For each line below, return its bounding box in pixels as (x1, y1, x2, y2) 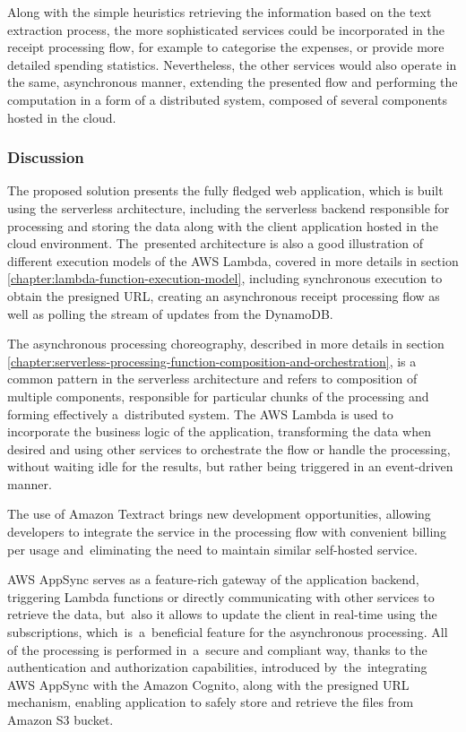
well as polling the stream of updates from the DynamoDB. (7, 304, 333, 323)
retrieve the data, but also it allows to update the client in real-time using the (7, 605, 437, 624)
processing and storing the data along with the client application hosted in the (7, 216, 439, 235)
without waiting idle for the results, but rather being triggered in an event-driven (7, 457, 453, 476)
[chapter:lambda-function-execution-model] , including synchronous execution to (7, 269, 443, 288)
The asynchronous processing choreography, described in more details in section (7, 334, 444, 353)
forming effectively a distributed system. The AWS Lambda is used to (7, 404, 393, 423)
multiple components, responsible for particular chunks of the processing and (7, 386, 429, 405)
